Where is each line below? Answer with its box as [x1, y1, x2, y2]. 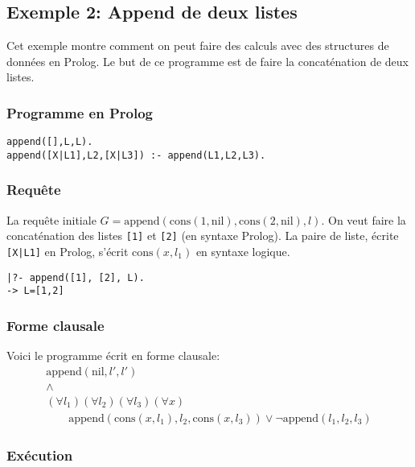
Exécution [6, 444, 73, 465]
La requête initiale [6, 211, 97, 228]
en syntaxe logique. [195, 242, 290, 259]
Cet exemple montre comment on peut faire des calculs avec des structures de [6, 37, 389, 54]
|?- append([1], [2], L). [6, 271, 145, 283]
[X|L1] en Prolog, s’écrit [6, 242, 129, 259]
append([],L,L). [6, 136, 93, 148]
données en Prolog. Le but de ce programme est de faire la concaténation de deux [6, 52, 409, 69]
